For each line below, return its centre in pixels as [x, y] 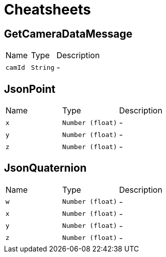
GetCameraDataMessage [68, 34]
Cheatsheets [47, 10]
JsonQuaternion [45, 168]
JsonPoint [30, 89]
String [42, 67]
